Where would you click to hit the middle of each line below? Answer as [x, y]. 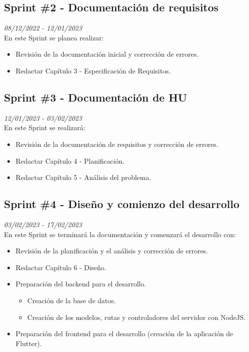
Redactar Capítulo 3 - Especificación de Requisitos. [93, 70]
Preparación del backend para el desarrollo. [81, 284]
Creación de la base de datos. [71, 300]
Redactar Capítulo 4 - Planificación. [70, 160]
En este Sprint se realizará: [45, 127]
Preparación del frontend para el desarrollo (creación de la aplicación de [124, 334]
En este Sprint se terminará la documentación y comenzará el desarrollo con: [120, 234]
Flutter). [29, 343]
